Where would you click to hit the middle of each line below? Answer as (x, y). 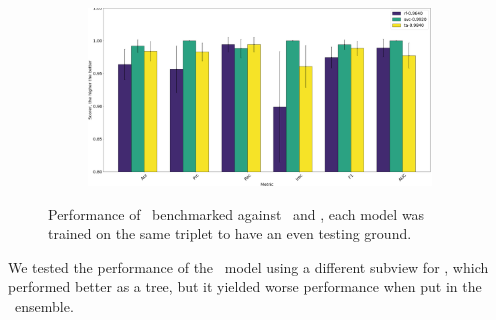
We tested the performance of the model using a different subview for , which (248, 266)
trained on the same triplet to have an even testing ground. (230, 233)
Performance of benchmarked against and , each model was (236, 213)
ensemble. (44, 306)
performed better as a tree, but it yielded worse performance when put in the (245, 286)
